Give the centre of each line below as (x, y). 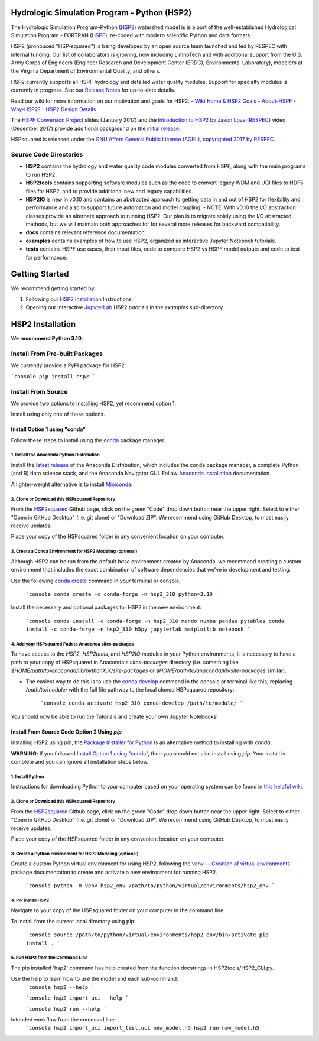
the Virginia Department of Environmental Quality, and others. (86, 71)
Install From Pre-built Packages (57, 354)
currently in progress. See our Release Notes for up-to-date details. (93, 90)
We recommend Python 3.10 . (47, 338)
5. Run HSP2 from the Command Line (49, 958)
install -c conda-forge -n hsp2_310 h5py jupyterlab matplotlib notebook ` (138, 629)
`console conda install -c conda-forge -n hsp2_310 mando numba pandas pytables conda (155, 621)
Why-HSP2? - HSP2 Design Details (53, 109)
